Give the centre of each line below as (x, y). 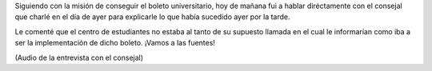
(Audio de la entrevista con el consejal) (79, 57)
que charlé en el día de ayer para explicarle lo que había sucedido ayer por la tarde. (153, 17)
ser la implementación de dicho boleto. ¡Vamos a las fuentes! (115, 43)
